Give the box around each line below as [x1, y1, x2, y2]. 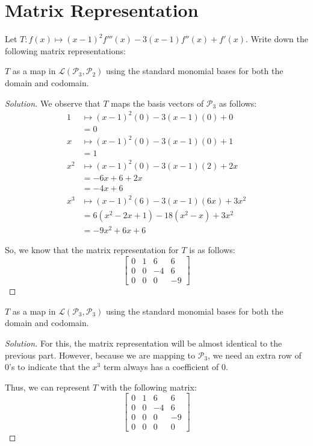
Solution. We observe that [5, 96, 101, 109]
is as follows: [189, 243, 235, 256]
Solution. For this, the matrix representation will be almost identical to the [5, 336, 282, 349]
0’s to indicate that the [5, 360, 90, 373]
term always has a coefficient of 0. [103, 360, 228, 373]
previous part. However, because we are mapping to [5, 348, 196, 361]
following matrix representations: [5, 44, 126, 57]
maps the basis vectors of [111, 96, 204, 109]
